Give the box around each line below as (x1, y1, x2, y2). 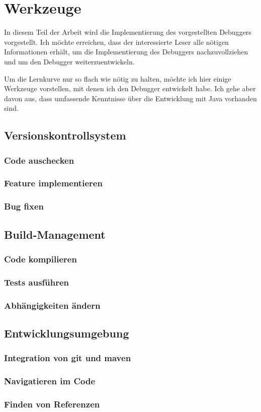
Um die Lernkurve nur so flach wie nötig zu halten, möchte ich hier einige (4, 73, 231, 84)
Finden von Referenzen (4, 397, 100, 410)
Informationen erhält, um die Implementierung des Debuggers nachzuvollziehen (4, 46, 248, 57)
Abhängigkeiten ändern (4, 299, 101, 311)
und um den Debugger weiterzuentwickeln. (4, 56, 135, 66)
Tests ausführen (4, 276, 69, 288)
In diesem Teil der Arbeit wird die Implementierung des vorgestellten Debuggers (4, 27, 251, 37)
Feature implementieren (4, 177, 103, 189)
